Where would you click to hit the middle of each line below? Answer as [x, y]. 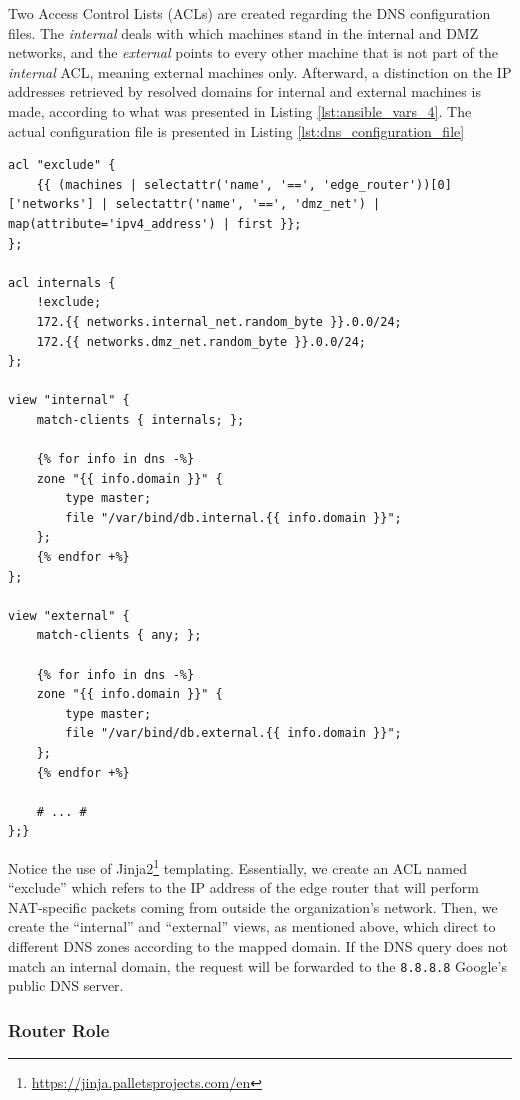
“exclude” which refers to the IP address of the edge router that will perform [243, 887]
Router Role [59, 1029]
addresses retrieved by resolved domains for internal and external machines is [244, 91]
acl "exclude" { [62, 165]
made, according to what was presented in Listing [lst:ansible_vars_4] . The [240, 110]
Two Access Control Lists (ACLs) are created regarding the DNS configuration [249, 13]
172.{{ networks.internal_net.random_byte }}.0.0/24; [219, 321]
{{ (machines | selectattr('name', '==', [176, 184]
